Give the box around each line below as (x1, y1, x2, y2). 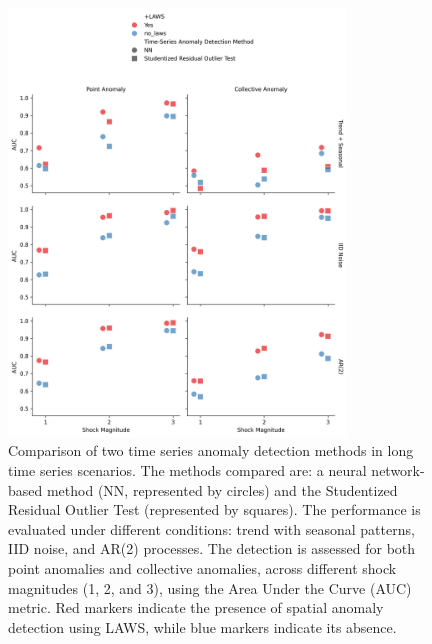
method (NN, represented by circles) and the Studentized (46, 479, 398, 500)
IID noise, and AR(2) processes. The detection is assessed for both (8, 538, 416, 559)
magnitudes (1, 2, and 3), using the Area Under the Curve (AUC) (8, 577, 412, 598)
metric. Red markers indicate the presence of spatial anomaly (8, 597, 384, 618)
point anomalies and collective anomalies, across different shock (8, 557, 397, 578)
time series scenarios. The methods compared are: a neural (8, 459, 367, 480)
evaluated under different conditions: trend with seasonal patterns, (8, 518, 415, 539)
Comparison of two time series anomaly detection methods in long (8, 440, 414, 461)
